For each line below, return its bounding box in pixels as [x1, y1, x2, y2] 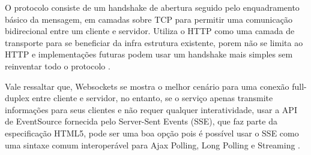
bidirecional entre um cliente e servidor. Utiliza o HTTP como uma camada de [5, 25, 295, 37]
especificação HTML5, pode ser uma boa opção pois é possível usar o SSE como [5, 126, 299, 139]
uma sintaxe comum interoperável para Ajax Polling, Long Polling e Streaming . [5, 138, 301, 151]
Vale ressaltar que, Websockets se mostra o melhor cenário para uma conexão [5, 80, 289, 92]
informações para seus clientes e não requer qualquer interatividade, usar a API [5, 103, 297, 116]
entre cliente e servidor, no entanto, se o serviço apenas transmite [32, 92, 273, 104]
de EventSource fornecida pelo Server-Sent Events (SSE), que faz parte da [5, 115, 277, 127]
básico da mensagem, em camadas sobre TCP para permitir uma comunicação [5, 13, 292, 25]
